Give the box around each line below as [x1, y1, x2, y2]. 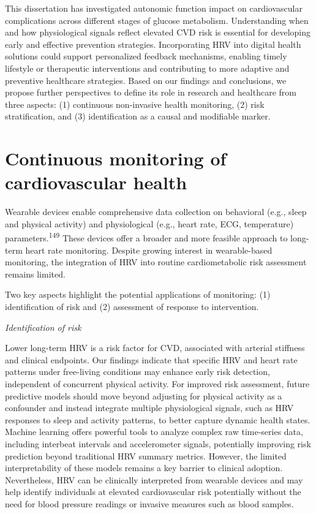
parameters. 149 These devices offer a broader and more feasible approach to [5, 230, 288, 244]
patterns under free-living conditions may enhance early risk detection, [5, 365, 270, 378]
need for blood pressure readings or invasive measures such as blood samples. [5, 497, 294, 510]
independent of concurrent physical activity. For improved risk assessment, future [5, 377, 310, 390]
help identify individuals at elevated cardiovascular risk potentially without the [5, 485, 301, 498]
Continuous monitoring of [5, 146, 227, 171]
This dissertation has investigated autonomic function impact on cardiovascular [5, 2, 303, 14]
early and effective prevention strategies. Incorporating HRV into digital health [5, 37, 301, 50]
